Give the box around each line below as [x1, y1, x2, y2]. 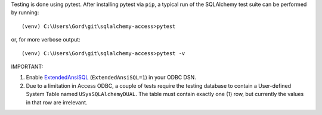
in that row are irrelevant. [26, 98, 88, 106]
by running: [11, 9, 39, 16]
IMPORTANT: [11, 63, 44, 70]
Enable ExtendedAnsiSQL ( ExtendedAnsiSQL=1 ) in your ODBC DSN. [26, 74, 196, 81]
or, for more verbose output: [11, 36, 80, 43]
